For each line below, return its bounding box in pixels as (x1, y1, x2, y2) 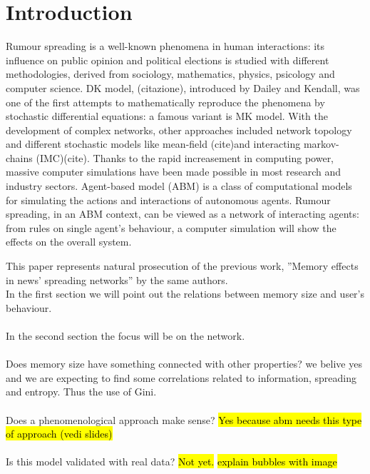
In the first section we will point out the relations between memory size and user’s (6, 286, 365, 301)
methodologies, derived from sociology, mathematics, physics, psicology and (6, 66, 335, 81)
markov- (303, 136, 339, 151)
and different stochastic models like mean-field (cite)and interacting (6, 136, 301, 151)
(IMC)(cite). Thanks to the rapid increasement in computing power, (36, 150, 334, 165)
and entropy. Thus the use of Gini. (6, 384, 157, 399)
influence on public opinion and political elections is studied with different (6, 52, 329, 67)
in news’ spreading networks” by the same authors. (6, 272, 228, 287)
